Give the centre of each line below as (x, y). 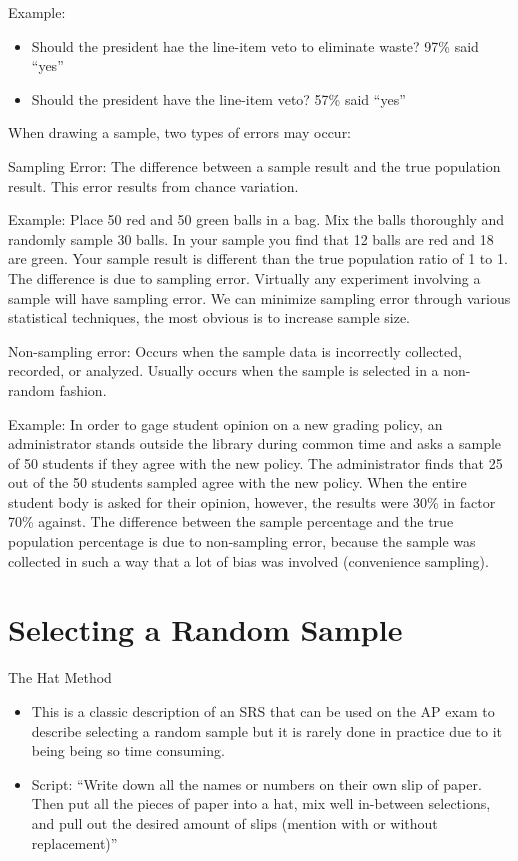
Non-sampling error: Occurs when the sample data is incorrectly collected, (235, 350)
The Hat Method (60, 677)
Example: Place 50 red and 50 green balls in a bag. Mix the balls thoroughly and (256, 219)
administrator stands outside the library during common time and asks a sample (255, 443)
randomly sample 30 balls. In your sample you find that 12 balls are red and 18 (251, 238)
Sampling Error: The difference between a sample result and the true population (254, 165)
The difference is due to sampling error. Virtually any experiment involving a (244, 277)
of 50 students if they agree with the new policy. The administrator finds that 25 (255, 462)
